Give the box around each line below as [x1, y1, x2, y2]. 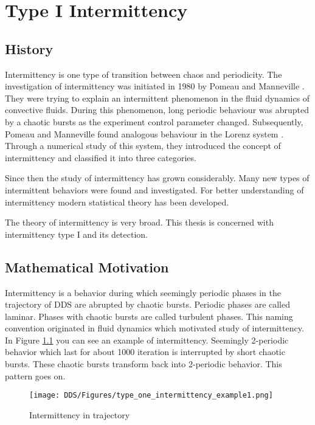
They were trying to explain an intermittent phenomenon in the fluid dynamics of [5, 91, 310, 104]
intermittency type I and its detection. [5, 227, 148, 240]
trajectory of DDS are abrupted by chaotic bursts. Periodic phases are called [5, 298, 291, 311]
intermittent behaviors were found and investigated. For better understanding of [5, 183, 304, 196]
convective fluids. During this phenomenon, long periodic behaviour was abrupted [5, 103, 309, 116]
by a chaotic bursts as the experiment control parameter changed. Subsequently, [5, 115, 303, 128]
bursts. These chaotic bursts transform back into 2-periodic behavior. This [5, 358, 282, 370]
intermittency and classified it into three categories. [5, 151, 196, 164]
